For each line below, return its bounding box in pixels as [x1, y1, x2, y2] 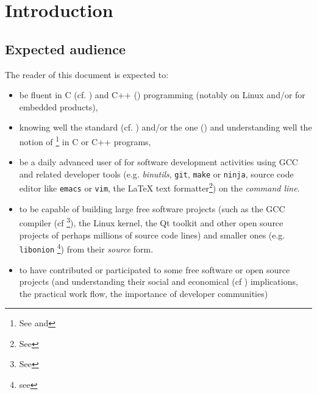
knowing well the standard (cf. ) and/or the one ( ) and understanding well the [19, 121, 312, 134]
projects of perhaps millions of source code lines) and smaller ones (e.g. [19, 228, 285, 241]
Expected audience [5, 39, 126, 58]
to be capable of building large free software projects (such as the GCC [19, 202, 285, 215]
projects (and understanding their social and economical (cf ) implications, [19, 275, 298, 288]
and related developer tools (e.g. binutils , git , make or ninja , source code [19, 167, 294, 180]
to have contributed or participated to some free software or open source [19, 263, 290, 276]
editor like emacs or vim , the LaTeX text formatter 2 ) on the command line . [19, 180, 300, 195]
